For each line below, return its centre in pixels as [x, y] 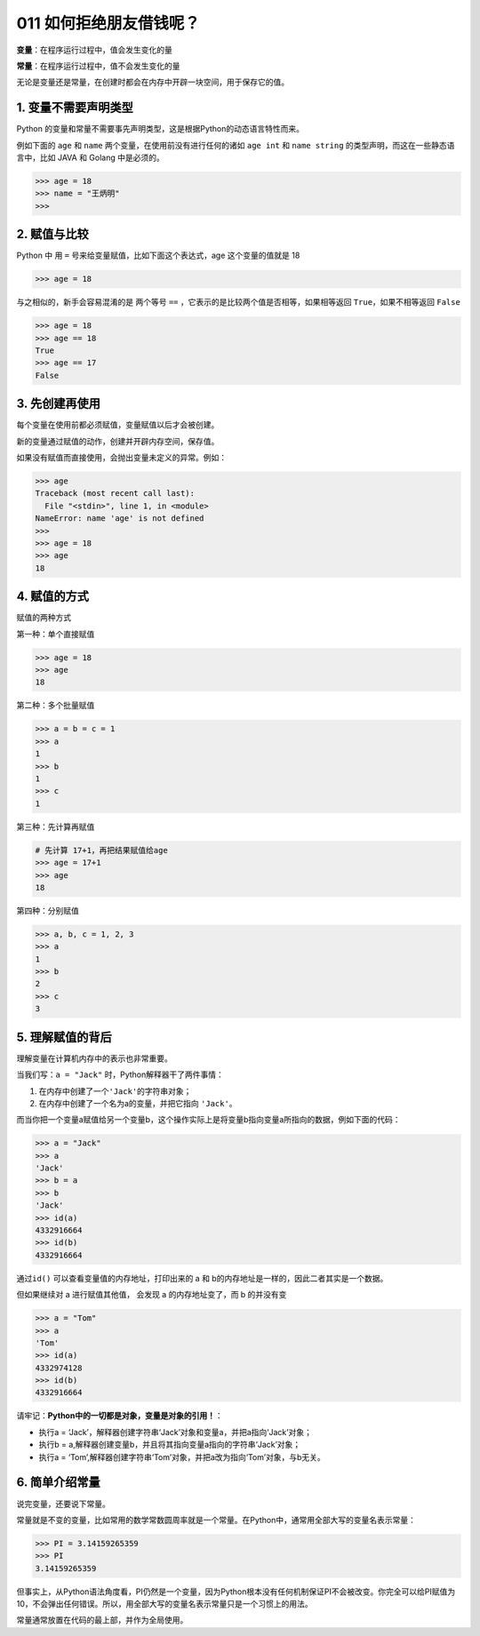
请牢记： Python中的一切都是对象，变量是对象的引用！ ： [120, 1416]
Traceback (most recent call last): [115, 494]
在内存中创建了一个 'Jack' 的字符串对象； [115, 1091]
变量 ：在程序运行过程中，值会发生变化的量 [94, 50]
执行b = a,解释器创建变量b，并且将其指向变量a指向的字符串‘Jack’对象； [170, 1445]
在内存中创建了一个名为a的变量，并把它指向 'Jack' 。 [138, 1103]
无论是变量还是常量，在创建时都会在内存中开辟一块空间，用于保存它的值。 [152, 82]
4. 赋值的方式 [52, 597]
